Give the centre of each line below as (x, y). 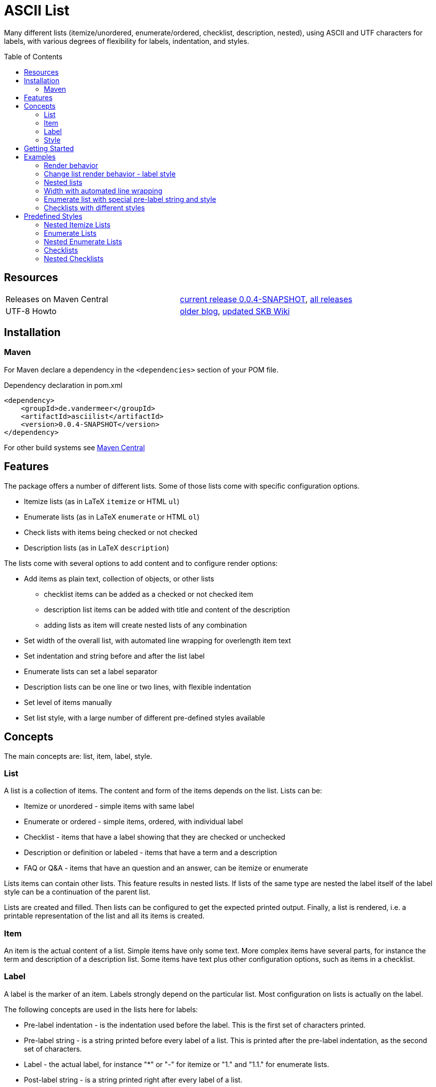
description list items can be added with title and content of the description (167, 609)
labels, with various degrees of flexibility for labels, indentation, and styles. (127, 41)
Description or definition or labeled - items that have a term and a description (150, 853)
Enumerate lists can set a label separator (91, 671)
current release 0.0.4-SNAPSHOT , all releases (266, 299)
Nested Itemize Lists (77, 224)
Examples (40, 157)
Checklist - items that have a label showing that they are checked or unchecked (155, 837)
